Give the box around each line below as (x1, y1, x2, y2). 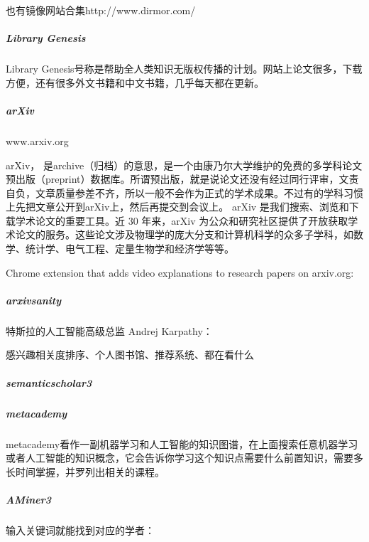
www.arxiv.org (6, 133, 69, 148)
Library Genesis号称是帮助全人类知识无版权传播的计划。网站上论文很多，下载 (6, 61, 363, 76)
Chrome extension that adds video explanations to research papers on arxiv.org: (6, 265, 354, 280)
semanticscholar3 (6, 375, 92, 390)
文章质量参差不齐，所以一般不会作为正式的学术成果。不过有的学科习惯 (35, 185, 363, 200)
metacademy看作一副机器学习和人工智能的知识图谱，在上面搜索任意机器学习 (6, 436, 358, 451)
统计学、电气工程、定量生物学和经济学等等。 (25, 241, 234, 256)
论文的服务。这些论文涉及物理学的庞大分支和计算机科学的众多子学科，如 (15, 227, 353, 242)
